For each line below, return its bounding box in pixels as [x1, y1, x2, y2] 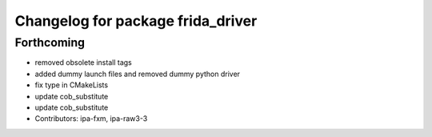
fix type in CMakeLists [34, 80, 108, 90]
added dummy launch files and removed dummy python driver [34, 69, 240, 79]
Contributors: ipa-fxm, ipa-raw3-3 [34, 114, 148, 123]
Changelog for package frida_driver [14, 12, 258, 30]
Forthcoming [14, 35, 86, 50]
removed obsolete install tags [34, 58, 132, 67]
